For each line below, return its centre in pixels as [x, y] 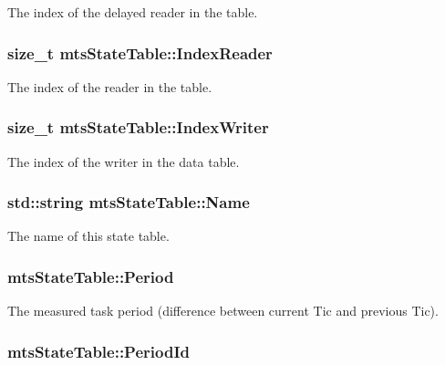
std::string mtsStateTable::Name [129, 202]
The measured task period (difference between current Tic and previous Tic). [223, 311]
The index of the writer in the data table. [124, 161]
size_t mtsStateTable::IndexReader [140, 52]
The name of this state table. [88, 236]
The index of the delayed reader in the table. [133, 12]
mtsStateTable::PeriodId [99, 351]
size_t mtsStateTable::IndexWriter [138, 127]
